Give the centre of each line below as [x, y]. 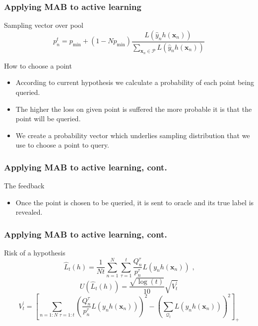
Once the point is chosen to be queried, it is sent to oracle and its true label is [135, 202]
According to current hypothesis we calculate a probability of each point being [135, 82]
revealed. [29, 212]
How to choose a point [38, 65]
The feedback [24, 186]
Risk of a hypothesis [35, 253]
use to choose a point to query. [62, 145]
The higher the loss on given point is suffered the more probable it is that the [134, 109]
